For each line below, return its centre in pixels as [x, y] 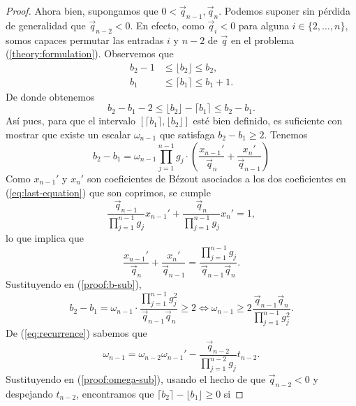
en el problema [262, 39]
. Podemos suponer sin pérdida [284, 10]
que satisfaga [187, 135]
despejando [29, 393]
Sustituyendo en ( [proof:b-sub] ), [74, 284]
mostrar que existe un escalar [68, 135]
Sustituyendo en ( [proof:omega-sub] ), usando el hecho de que [136, 378]
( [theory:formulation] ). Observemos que [90, 53]
